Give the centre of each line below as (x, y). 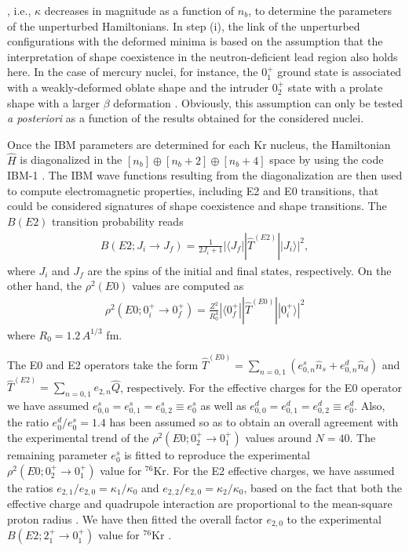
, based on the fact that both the (323, 487)
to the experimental (334, 518)
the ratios (30, 487)
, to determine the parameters (320, 10)
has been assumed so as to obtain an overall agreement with (254, 422)
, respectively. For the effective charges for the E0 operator (261, 387)
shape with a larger (53, 102)
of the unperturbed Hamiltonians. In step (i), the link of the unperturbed (184, 25)
